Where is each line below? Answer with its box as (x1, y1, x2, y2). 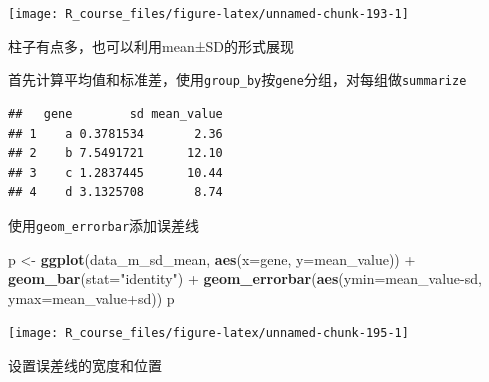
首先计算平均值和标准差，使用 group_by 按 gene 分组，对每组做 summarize (8, 69, 467, 90)
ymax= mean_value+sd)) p (8, 287, 175, 308)
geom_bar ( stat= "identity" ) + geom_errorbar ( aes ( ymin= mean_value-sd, (8, 268, 482, 289)
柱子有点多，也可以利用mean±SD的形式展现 (8, 35, 295, 56)
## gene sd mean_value (8, 106, 223, 121)
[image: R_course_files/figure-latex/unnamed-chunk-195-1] (8, 326, 409, 341)
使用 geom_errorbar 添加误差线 (8, 214, 200, 235)
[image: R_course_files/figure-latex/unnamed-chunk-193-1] (8, 7, 409, 21)
